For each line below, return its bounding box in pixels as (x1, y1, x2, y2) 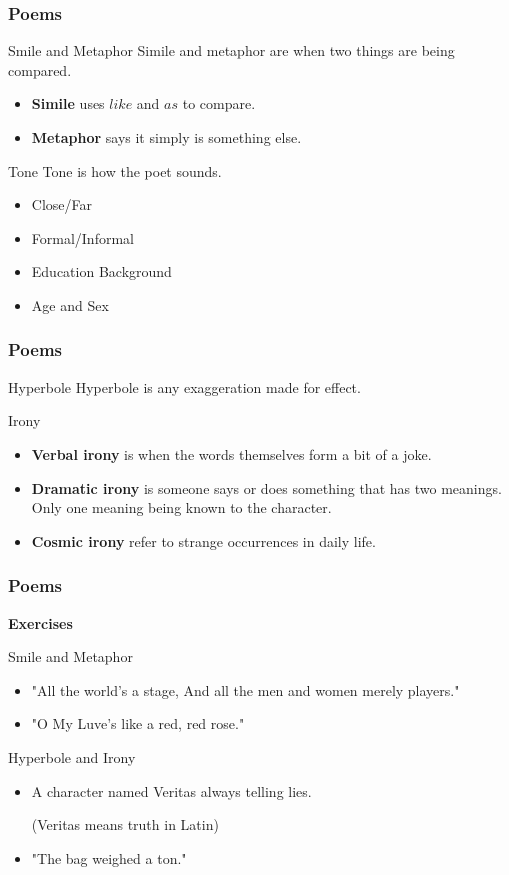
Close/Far (31, 194, 92, 215)
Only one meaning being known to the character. (31, 497, 332, 518)
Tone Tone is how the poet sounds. (8, 160, 222, 181)
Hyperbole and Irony (8, 746, 136, 767)
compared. (8, 59, 72, 80)
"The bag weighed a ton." (31, 847, 187, 868)
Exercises (8, 612, 73, 633)
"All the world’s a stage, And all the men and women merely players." (31, 679, 460, 700)
